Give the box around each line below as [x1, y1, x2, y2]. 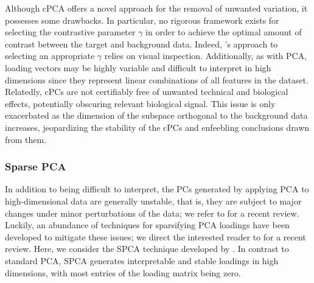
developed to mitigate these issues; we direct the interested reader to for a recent [5, 230, 306, 243]
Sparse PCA [5, 159, 66, 174]
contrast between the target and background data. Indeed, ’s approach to [5, 37, 278, 50]
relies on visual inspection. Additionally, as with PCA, [104, 49, 307, 62]
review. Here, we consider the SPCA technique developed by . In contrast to [5, 242, 289, 255]
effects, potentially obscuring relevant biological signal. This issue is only [5, 97, 276, 110]
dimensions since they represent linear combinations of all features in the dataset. [5, 73, 309, 86]
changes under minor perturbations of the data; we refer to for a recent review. [5, 206, 299, 219]
